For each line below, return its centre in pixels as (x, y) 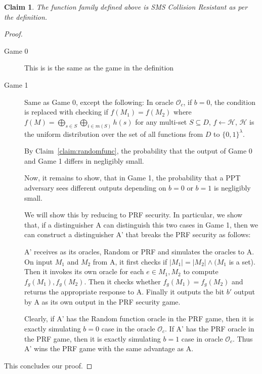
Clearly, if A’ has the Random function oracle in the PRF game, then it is (139, 319)
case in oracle (202, 338)
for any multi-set (161, 121)
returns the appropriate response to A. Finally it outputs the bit (124, 292)
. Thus (243, 338)
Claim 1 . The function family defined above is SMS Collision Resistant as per (126, 7)
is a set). (242, 261)
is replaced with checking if (66, 112)
